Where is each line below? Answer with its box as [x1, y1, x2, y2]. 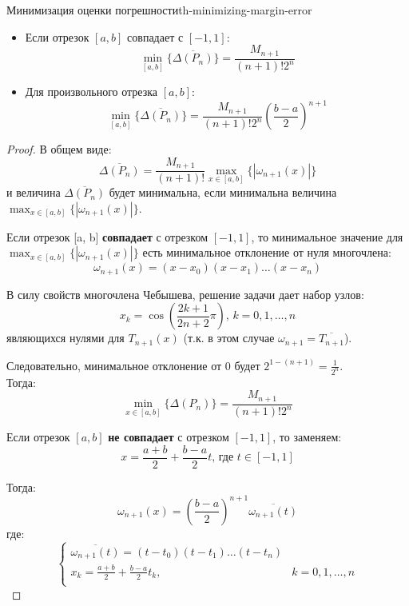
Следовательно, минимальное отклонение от [6, 357, 222, 373]
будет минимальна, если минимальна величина [109, 184, 337, 201]
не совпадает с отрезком [108, 429, 229, 445]
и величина [6, 184, 61, 201]
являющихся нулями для [6, 329, 125, 346]
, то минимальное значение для [251, 228, 403, 245]
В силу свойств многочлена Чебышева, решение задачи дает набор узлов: [6, 285, 364, 302]
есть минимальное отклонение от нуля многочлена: [142, 244, 391, 261]
